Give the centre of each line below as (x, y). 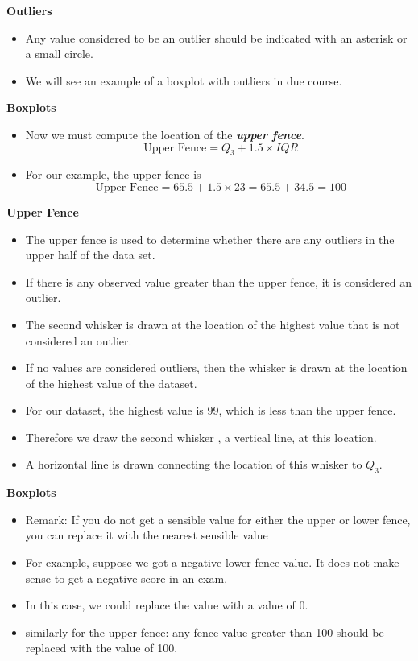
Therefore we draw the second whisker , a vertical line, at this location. (201, 437)
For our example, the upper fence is (113, 174)
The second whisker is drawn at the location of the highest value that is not (213, 324)
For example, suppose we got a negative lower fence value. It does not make (212, 562)
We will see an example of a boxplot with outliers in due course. (184, 80)
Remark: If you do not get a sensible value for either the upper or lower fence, (218, 519)
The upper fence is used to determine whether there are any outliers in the (210, 239)
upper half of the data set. (90, 255)
